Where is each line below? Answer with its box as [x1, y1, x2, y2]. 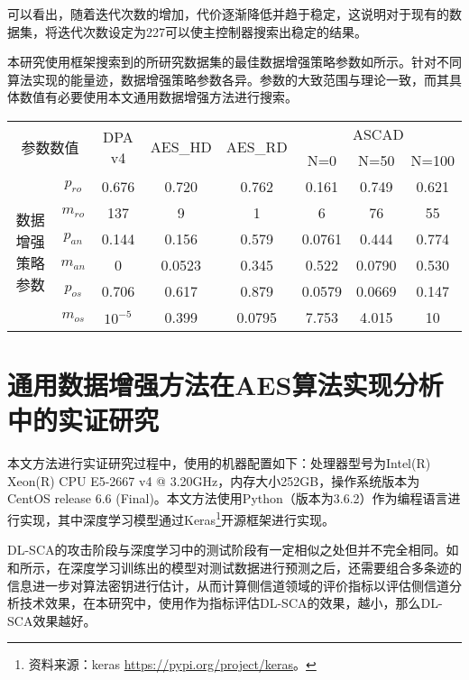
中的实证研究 [7, 401, 160, 438]
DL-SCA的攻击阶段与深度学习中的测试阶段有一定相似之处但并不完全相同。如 [7, 540, 459, 559]
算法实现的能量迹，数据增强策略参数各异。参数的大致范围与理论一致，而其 [7, 69, 449, 88]
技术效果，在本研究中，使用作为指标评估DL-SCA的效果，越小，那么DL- [19, 593, 443, 612]
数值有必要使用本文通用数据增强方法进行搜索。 [19, 87, 298, 106]
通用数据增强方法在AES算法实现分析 [7, 366, 444, 403]
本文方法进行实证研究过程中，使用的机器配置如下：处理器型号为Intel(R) [7, 454, 431, 473]
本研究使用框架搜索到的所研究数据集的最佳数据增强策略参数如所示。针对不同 [7, 52, 462, 71]
